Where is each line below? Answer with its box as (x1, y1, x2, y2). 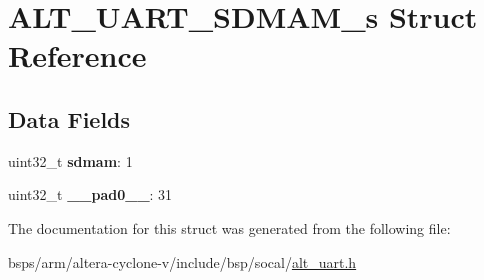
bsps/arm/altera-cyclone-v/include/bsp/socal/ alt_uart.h (8, 251, 357, 272)
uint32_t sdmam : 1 (8, 150, 133, 171)
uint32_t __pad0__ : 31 (8, 184, 173, 205)
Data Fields (8, 103, 131, 134)
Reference (8, 35, 147, 76)
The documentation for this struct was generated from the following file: (8, 217, 451, 238)
